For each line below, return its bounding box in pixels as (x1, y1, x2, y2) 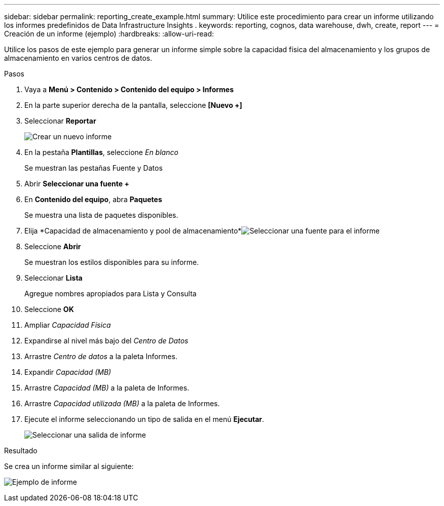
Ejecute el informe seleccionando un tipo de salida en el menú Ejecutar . (24, 415, 265, 423)
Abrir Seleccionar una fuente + (24, 179, 129, 188)
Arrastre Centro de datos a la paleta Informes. (24, 352, 177, 361)
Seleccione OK (24, 305, 74, 314)
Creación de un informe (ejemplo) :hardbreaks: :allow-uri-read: (4, 29, 214, 38)
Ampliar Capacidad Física (24, 321, 111, 329)
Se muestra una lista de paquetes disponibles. (24, 211, 178, 219)
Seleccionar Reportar (24, 116, 96, 125)
